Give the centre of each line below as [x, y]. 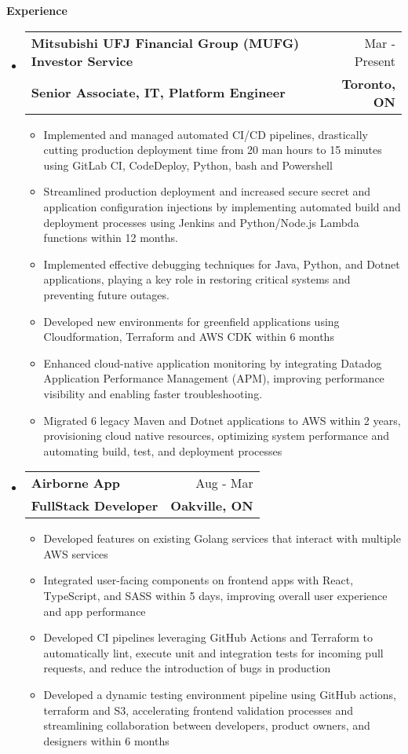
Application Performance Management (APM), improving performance [214, 378]
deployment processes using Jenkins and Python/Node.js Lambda [201, 222]
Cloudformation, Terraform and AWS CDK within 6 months [189, 337]
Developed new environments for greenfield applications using [191, 321]
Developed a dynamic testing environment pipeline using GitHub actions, [220, 695]
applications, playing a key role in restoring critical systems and [197, 279]
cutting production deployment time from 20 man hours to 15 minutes [213, 150]
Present [375, 60]
